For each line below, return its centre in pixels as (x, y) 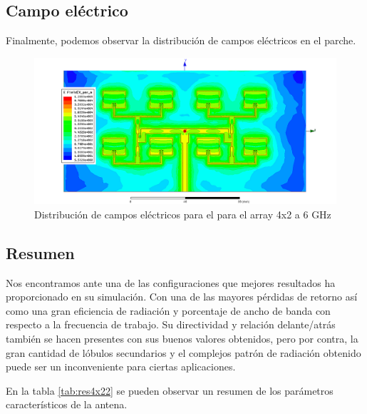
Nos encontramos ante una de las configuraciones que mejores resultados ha (171, 282)
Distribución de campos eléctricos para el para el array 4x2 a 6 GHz (183, 214)
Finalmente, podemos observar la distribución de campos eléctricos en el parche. (181, 40)
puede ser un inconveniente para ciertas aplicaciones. (121, 367)
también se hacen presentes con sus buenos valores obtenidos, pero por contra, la (182, 338)
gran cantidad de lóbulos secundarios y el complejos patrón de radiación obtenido (183, 352)
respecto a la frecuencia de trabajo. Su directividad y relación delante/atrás (171, 324)
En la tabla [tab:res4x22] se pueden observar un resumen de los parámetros (170, 390)
